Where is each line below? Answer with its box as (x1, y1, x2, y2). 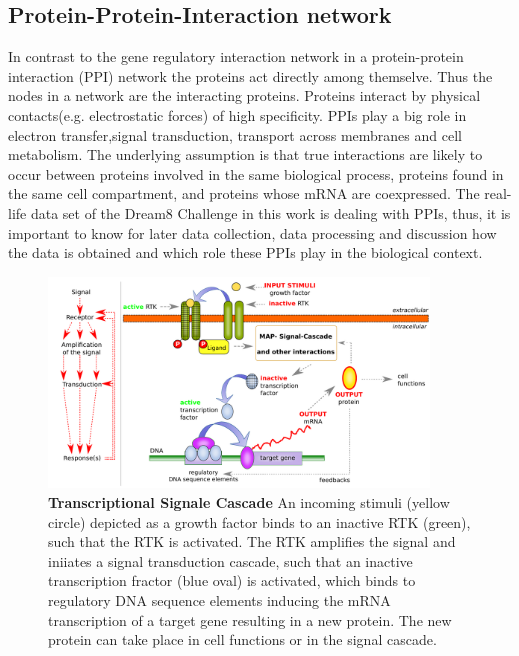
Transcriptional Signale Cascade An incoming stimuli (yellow (48, 491, 450, 512)
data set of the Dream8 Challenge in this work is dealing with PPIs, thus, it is (30, 202, 511, 223)
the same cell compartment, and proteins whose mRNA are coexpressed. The (8, 183, 480, 204)
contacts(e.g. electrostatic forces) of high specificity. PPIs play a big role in (8, 104, 467, 125)
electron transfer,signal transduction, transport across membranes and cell (8, 124, 462, 145)
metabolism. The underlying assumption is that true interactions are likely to (8, 144, 483, 165)
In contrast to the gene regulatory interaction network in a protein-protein (8, 46, 464, 67)
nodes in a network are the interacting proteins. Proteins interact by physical (8, 85, 481, 106)
